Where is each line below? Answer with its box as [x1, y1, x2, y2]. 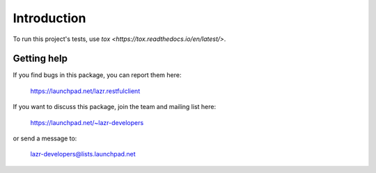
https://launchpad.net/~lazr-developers [30, 118, 144, 126]
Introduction [13, 10, 86, 26]
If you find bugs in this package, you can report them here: [13, 71, 182, 79]
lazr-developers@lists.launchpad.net [30, 150, 136, 158]
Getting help [13, 53, 68, 65]
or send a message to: [13, 134, 77, 142]
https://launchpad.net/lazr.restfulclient [30, 87, 141, 95]
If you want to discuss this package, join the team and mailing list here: [13, 103, 216, 111]
